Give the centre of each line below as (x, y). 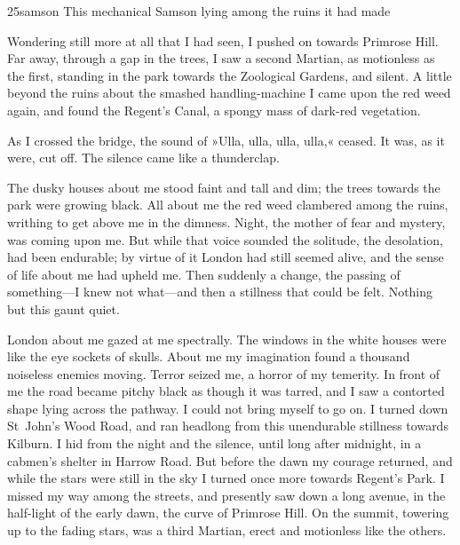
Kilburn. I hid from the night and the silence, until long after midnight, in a (214, 443)
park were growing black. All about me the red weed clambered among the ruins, (228, 205)
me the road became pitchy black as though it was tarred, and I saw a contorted (226, 391)
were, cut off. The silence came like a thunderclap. (143, 158)
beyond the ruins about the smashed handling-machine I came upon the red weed (229, 93)
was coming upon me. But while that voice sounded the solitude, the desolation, (225, 239)
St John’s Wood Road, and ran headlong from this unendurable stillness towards (228, 426)
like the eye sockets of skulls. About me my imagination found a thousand (209, 356)
